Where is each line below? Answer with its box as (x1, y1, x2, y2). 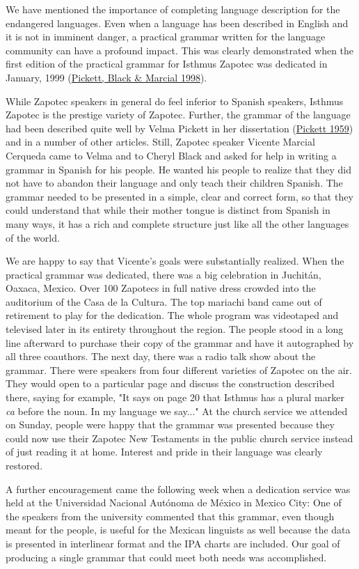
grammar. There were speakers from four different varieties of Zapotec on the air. (6, 362, 352, 377)
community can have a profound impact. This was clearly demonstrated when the (6, 42, 354, 57)
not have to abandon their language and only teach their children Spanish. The (6, 176, 343, 190)
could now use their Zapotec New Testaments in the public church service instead (6, 430, 353, 445)
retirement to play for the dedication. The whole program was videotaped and (6, 308, 339, 322)
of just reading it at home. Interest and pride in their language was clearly (6, 444, 323, 459)
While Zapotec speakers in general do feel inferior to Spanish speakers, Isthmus (6, 93, 344, 108)
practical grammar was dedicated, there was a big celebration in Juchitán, (6, 267, 321, 281)
